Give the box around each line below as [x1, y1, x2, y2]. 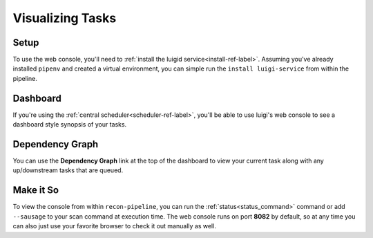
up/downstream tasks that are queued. [12, 166, 124, 174]
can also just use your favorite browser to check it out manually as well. [12, 222, 217, 230]
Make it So [12, 184, 59, 196]
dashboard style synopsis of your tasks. [12, 120, 127, 129]
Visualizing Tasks [12, 10, 117, 26]
